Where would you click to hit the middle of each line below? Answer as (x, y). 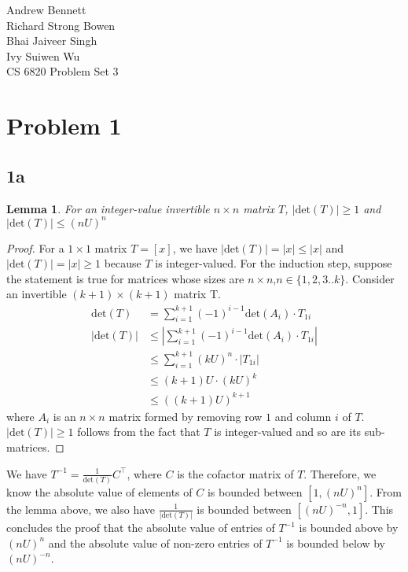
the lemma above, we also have (81, 509)
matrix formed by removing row (186, 416)
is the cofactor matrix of (235, 473)
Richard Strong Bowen (61, 25)
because (123, 263)
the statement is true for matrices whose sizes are (125, 278)
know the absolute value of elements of (99, 491)
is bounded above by (349, 528)
